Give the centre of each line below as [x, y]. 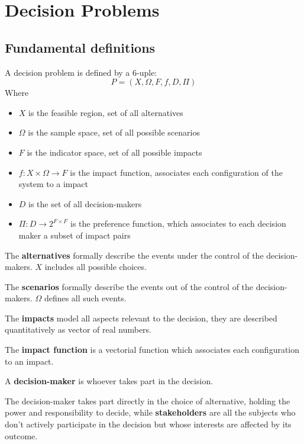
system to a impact [53, 184]
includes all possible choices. [96, 267]
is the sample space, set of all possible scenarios [114, 132]
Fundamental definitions [80, 47]
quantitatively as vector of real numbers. [78, 329]
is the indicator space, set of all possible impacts [114, 152]
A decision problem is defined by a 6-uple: [81, 72]
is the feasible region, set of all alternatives [106, 112]
